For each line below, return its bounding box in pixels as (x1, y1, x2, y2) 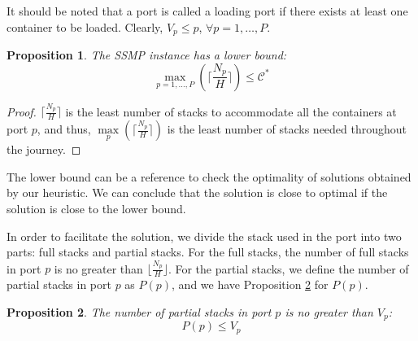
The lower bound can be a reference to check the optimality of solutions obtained (7, 168, 411, 185)
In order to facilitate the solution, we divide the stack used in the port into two (7, 227, 402, 244)
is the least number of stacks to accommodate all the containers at (65, 103, 397, 120)
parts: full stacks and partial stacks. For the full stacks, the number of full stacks (7, 243, 409, 260)
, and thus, (37, 120, 91, 138)
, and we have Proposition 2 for (172, 276, 329, 293)
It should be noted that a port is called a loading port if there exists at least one (7, 2, 408, 19)
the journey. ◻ (7, 141, 81, 158)
